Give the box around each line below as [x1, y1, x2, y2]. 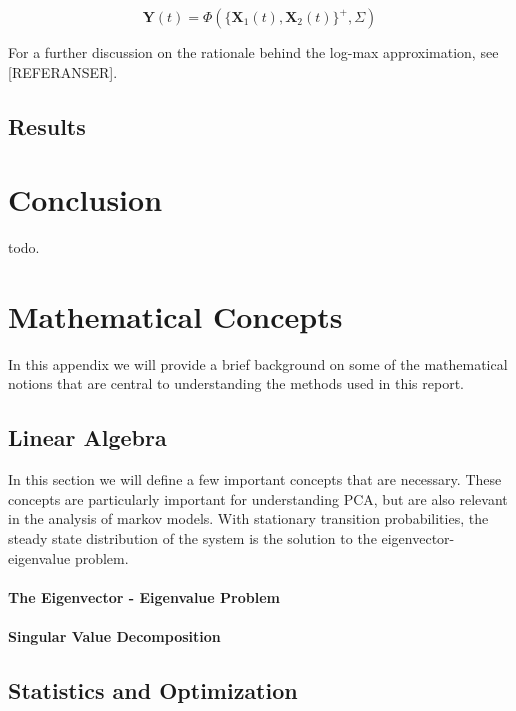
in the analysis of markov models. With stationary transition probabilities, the [8, 508, 489, 529]
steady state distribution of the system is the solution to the [8, 527, 377, 548]
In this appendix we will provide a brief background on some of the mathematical [8, 353, 508, 374]
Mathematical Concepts [8, 295, 343, 336]
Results [8, 110, 86, 141]
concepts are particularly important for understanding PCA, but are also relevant [8, 488, 508, 509]
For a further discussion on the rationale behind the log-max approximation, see [8, 42, 499, 62]
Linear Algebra [8, 422, 167, 453]
